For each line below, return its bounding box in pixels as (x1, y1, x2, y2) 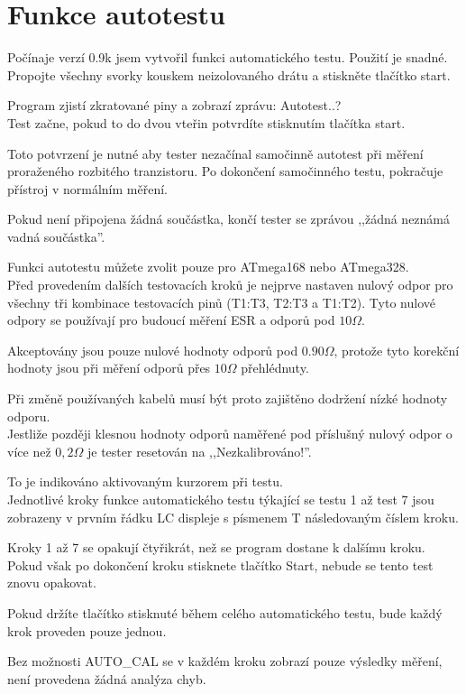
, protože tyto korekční (334, 340, 460, 359)
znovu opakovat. (7, 573, 96, 592)
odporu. (7, 406, 50, 425)
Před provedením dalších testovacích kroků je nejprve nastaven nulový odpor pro (7, 275, 453, 294)
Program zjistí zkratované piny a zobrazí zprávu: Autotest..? (7, 96, 342, 115)
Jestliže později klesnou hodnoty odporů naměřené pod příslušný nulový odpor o (7, 424, 452, 443)
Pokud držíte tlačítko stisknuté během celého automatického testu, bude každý (7, 603, 443, 622)
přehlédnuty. (241, 358, 309, 377)
